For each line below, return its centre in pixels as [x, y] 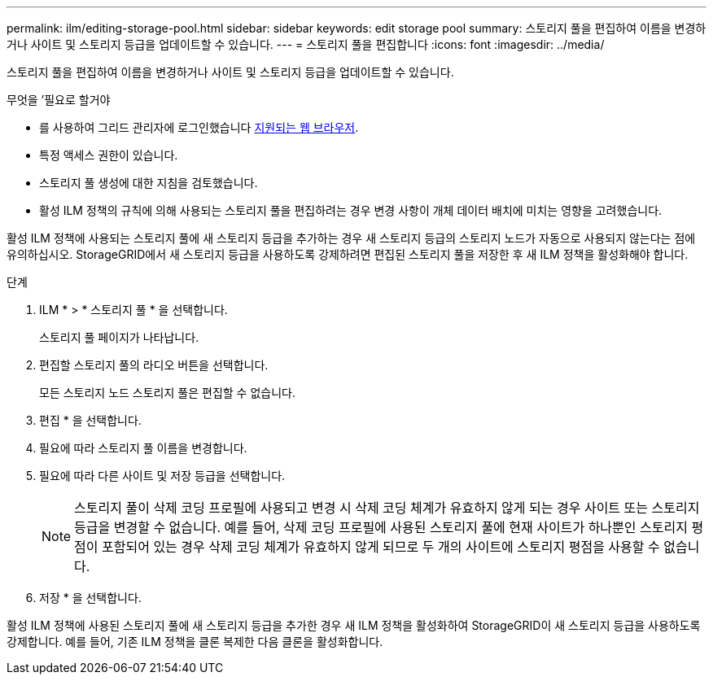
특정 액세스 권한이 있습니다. [109, 155]
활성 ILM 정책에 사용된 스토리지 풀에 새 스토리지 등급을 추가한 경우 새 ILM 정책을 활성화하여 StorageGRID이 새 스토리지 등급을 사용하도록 [354, 625]
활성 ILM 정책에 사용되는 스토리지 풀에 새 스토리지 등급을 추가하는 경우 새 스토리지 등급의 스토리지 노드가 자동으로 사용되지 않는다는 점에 [351, 238]
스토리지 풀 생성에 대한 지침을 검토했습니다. [149, 183]
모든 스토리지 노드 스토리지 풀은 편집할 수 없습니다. [167, 393]
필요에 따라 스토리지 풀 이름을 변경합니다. [143, 448]
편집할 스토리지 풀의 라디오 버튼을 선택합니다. [154, 365]
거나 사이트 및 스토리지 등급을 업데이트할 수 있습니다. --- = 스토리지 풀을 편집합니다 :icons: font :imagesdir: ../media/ [306, 44]
